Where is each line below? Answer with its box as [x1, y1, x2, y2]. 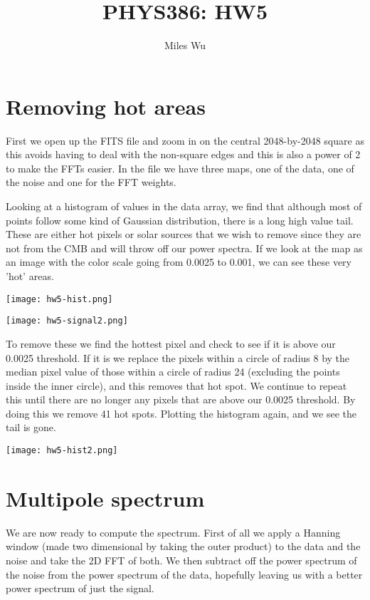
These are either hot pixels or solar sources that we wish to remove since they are [6, 227, 361, 242]
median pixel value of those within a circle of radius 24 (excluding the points [6, 364, 340, 379]
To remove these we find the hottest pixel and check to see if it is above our [6, 336, 336, 351]
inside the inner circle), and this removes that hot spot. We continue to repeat [6, 378, 347, 393]
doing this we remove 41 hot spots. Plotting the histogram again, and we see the [6, 405, 356, 420]
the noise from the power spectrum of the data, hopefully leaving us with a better [6, 567, 363, 581]
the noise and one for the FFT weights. [6, 175, 176, 190]
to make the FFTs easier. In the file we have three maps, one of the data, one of [6, 160, 354, 175]
